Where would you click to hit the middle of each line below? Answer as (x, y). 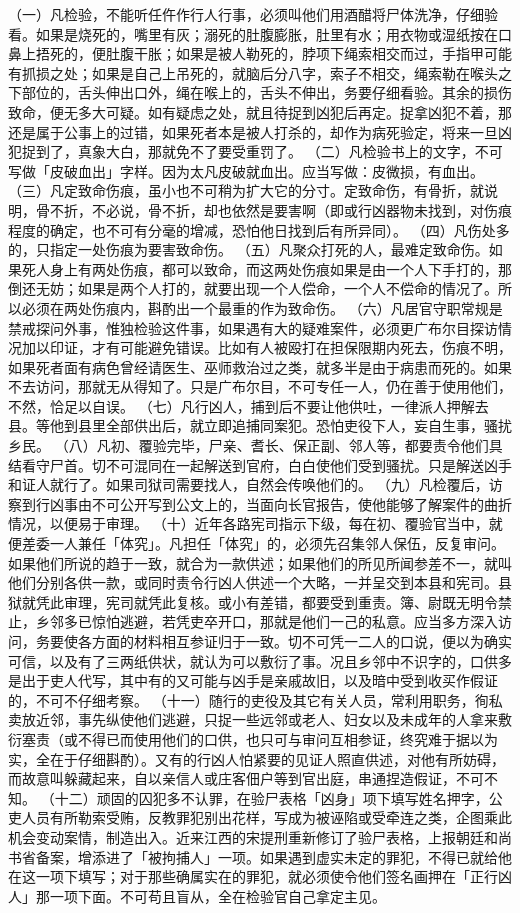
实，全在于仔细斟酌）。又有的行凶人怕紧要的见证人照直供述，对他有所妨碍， (256, 758)
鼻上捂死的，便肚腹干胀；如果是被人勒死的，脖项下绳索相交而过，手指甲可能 (260, 53)
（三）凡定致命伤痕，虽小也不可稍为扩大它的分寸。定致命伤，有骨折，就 (246, 190)
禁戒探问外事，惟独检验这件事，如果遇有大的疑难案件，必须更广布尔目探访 (253, 327)
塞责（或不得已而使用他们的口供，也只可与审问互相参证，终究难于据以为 (259, 738)
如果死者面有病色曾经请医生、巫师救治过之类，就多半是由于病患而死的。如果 (260, 366)
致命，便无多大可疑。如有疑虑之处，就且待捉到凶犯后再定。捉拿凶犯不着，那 (260, 111)
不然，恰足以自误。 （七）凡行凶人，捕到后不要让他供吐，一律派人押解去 (248, 405)
